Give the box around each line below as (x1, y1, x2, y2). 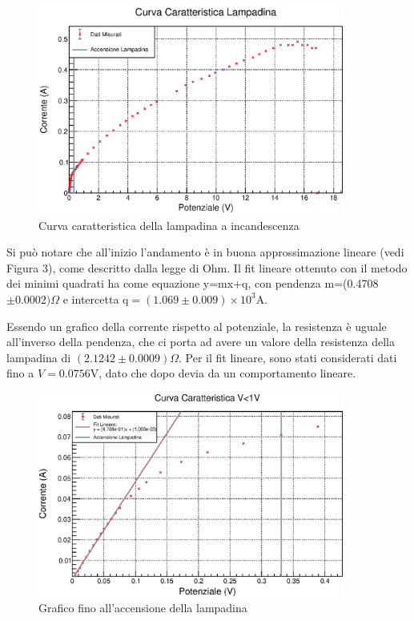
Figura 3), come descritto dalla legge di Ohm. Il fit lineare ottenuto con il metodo (6, 259, 408, 276)
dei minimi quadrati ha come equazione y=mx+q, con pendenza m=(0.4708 (6, 275, 379, 292)
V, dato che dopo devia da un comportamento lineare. (90, 365, 356, 381)
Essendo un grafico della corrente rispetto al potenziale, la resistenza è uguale (6, 317, 387, 334)
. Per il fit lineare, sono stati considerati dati (179, 349, 397, 365)
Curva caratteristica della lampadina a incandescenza (38, 216, 299, 233)
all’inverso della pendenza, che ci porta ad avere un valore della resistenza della (6, 333, 395, 350)
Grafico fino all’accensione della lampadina (38, 599, 247, 616)
